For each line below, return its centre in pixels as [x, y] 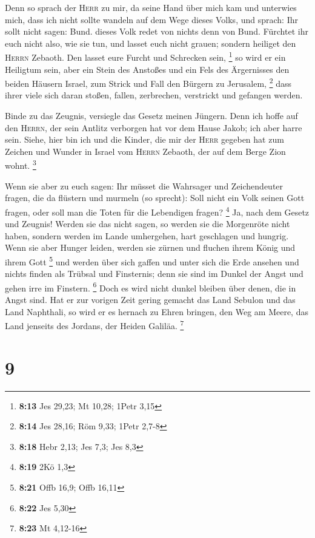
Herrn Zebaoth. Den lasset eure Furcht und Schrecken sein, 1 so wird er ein [145, 56]
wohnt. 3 [21, 165]
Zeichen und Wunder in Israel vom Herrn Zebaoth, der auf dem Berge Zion [145, 151]
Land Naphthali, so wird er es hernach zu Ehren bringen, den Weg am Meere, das [157, 311]
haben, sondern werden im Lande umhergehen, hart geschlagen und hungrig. [147, 235]
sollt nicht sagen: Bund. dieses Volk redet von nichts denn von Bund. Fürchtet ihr [157, 31]
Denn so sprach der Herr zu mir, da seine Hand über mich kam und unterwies [151, 7]
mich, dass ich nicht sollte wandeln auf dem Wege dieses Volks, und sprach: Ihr [151, 19]
